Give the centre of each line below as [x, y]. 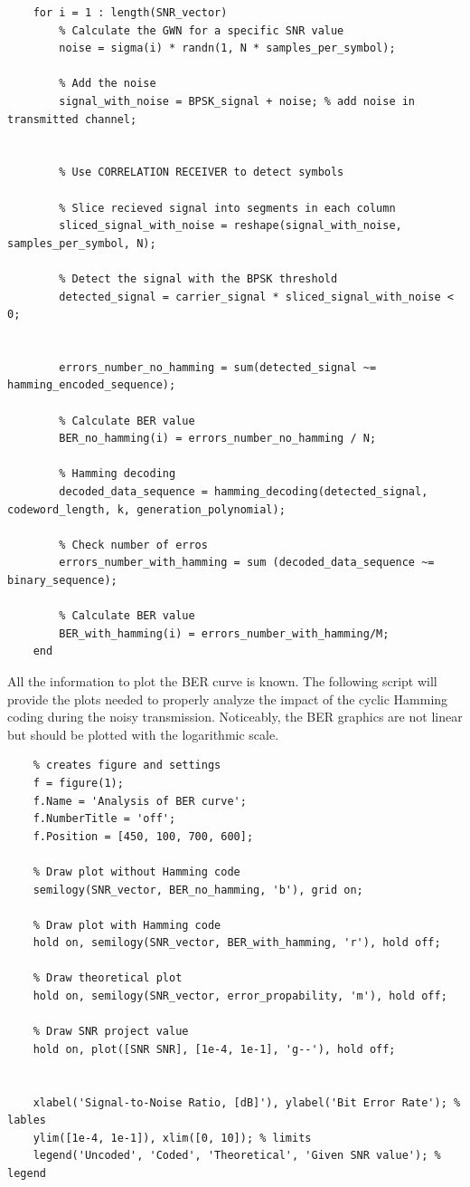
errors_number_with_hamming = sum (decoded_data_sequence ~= [247, 563]
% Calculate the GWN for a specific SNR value [202, 30]
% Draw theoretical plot [108, 978]
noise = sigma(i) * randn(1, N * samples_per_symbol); [227, 48]
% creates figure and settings [127, 766]
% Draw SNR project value [111, 1032]
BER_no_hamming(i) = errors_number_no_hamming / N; [218, 439]
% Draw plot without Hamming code [136, 871]
